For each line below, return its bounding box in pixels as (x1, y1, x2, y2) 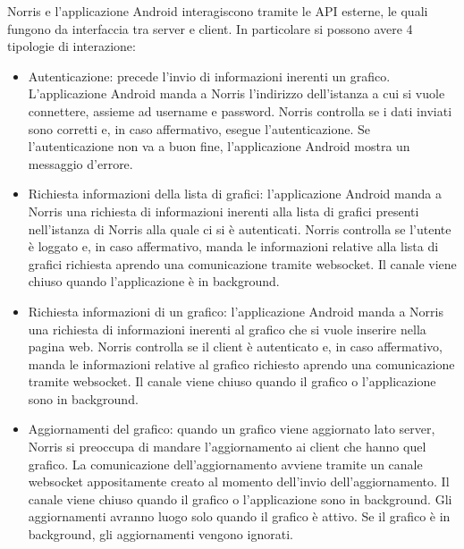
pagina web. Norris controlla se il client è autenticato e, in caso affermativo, (28, 337, 443, 356)
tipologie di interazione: (7, 37, 136, 55)
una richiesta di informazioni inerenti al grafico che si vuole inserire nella (28, 319, 426, 338)
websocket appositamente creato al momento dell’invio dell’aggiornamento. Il (28, 472, 450, 491)
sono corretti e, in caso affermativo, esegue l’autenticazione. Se (28, 119, 370, 138)
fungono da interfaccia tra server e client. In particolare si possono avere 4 (7, 19, 413, 38)
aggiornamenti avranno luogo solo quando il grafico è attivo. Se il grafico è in (28, 507, 451, 526)
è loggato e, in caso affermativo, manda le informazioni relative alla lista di (28, 237, 439, 256)
